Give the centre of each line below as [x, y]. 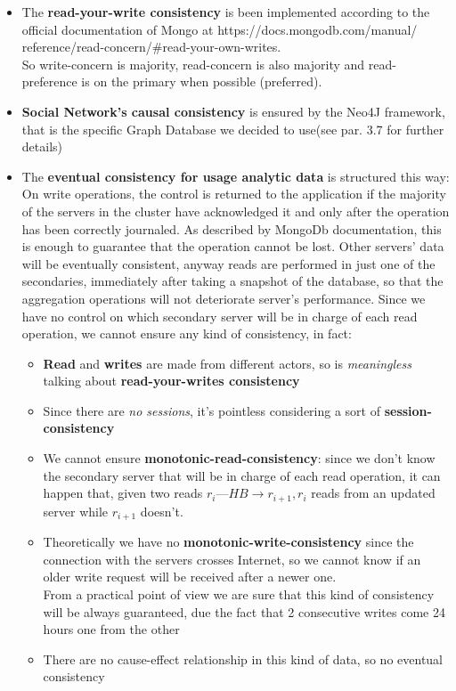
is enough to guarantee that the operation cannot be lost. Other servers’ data [233, 246]
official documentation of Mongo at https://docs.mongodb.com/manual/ [220, 29]
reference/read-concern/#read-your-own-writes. [151, 47]
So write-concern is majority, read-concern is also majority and [193, 64]
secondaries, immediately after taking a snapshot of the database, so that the [232, 281]
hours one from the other [111, 629]
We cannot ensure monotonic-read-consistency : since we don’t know [239, 458]
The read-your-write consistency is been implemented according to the [226, 12]
